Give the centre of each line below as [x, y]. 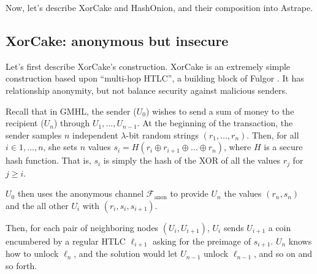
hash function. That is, [48, 160]
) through [72, 123]
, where [237, 147]
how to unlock [32, 253]
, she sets [60, 147]
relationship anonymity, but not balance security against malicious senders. [147, 90]
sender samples [34, 135]
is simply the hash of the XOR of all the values [192, 160]
